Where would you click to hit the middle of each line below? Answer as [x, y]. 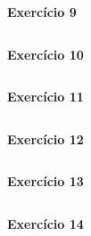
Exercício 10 [45, 54]
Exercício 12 [45, 138]
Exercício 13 [45, 181]
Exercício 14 [45, 223]
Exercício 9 [42, 12]
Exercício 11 [45, 97]
